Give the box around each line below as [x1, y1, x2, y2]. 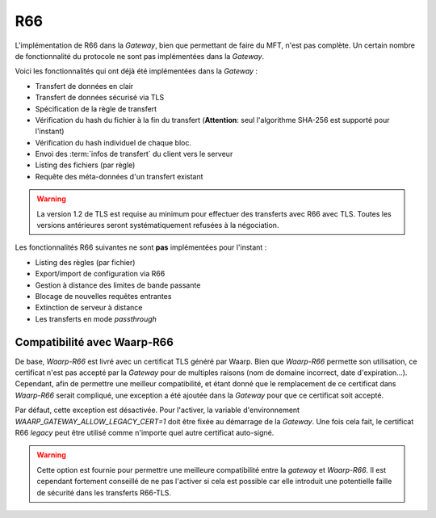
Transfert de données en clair [35, 81, 134, 91]
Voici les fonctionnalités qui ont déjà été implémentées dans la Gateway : [15, 66, 258, 76]
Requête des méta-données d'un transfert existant [35, 171, 203, 181]
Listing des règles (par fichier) [35, 257, 136, 267]
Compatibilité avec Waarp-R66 [15, 335, 174, 349]
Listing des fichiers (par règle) [35, 160, 136, 170]
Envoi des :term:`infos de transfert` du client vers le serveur [35, 150, 233, 159]
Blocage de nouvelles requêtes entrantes [35, 291, 172, 301]
